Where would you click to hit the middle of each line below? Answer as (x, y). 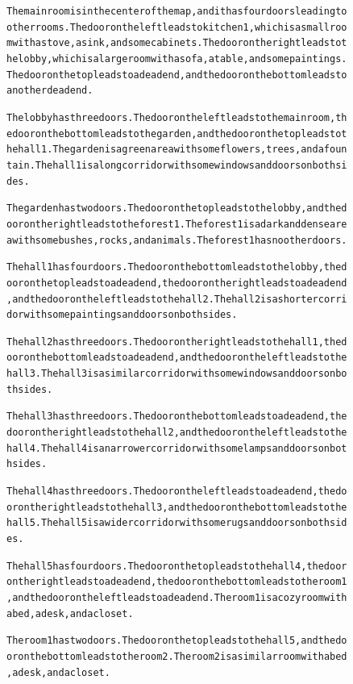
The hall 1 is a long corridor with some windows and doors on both (185, 165)
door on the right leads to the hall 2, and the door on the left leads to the (177, 433)
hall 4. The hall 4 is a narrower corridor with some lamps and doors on (168, 448)
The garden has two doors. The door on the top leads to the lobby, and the (174, 209)
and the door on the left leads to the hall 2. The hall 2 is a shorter (165, 299)
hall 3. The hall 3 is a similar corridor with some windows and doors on (171, 374)
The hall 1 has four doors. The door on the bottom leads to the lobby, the (174, 267)
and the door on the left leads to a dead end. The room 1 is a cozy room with (180, 598)
